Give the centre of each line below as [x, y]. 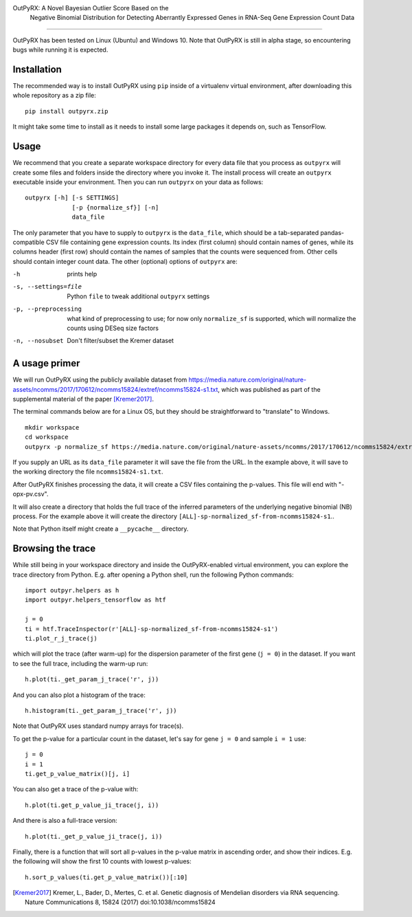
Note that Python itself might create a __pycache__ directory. [101, 529]
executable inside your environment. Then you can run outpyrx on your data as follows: [138, 181]
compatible [28, 242]
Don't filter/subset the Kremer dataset [121, 341]
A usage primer [46, 363]
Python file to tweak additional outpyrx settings [138, 296]
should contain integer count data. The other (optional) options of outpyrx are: [125, 261]
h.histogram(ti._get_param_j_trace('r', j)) [101, 710]
